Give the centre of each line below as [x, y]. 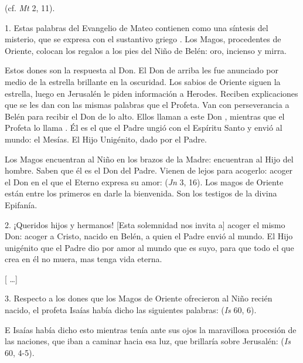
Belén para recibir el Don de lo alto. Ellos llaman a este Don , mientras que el [145, 116]
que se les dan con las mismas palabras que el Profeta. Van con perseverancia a [147, 105]
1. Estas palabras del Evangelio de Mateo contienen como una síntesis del [137, 27]
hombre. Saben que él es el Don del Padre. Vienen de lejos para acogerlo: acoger [149, 170]
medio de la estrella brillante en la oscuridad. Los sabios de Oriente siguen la [143, 81]
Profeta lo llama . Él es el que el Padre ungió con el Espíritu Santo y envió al [144, 128]
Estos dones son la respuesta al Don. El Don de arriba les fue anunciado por [142, 70]
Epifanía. [21, 204]
